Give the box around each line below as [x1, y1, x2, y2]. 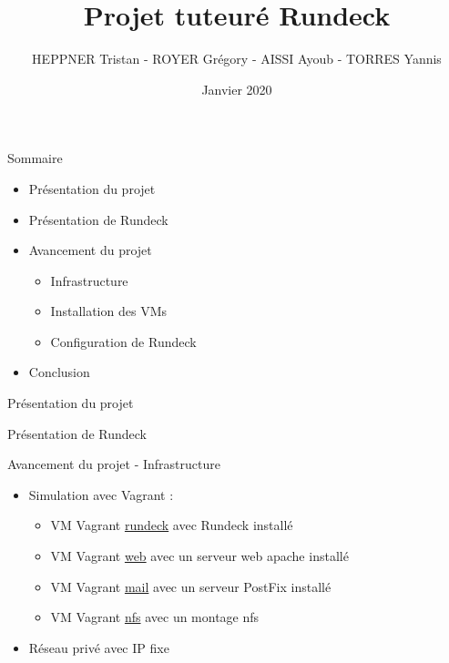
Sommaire [7, 148, 63, 168]
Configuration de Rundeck [50, 331, 197, 351]
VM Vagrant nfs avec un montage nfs [50, 607, 260, 627]
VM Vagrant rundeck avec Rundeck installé [50, 515, 293, 535]
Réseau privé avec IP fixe [28, 637, 169, 657]
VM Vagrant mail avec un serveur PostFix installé [50, 576, 332, 596]
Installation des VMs [50, 301, 167, 321]
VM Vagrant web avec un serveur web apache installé [50, 546, 349, 566]
